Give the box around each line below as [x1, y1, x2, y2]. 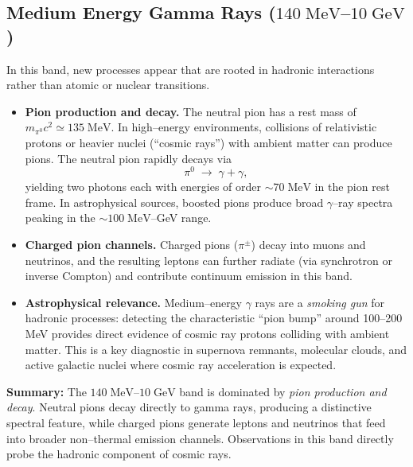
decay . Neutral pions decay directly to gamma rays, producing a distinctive [6, 399, 372, 415]
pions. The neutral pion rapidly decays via [25, 150, 232, 166]
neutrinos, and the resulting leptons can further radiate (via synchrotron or [25, 251, 392, 268]
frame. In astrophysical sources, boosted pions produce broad [25, 193, 324, 210]
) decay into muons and [251, 236, 366, 253]
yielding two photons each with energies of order [25, 178, 262, 195]
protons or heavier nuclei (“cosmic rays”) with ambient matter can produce [25, 134, 392, 150]
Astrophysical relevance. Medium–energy [25, 294, 243, 310]
